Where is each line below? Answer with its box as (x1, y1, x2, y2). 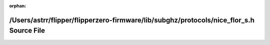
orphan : (9, 3, 26, 8)
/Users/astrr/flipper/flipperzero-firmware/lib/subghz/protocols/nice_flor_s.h (9, 15, 255, 24)
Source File (9, 26, 45, 35)
